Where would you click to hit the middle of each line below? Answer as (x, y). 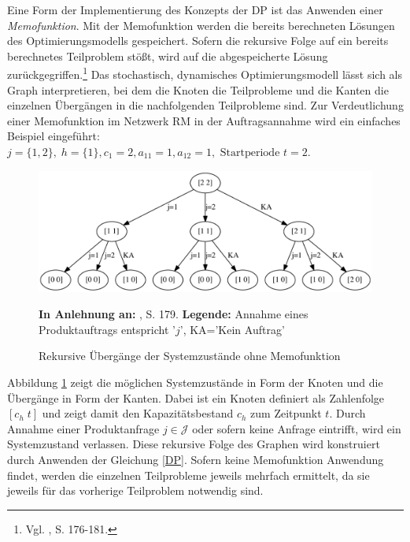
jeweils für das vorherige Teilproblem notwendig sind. (135, 490)
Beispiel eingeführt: (54, 136)
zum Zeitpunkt (286, 413)
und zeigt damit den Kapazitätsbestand (138, 413)
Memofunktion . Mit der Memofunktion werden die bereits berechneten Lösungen (201, 25)
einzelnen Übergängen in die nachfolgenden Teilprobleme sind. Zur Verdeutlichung (205, 105)
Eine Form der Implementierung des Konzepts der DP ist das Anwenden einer (195, 9)
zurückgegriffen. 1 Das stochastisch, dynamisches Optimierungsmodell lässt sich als (205, 73)
